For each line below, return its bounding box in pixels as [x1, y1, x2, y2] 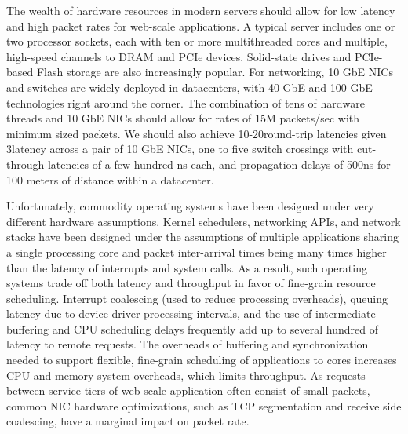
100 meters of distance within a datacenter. [6, 171, 214, 188]
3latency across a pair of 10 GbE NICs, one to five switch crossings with [6, 140, 354, 157]
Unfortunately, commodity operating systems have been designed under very [6, 198, 374, 214]
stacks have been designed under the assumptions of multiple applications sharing [6, 228, 399, 245]
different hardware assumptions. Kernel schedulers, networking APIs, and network [6, 213, 401, 229]
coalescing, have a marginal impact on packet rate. [6, 413, 250, 429]
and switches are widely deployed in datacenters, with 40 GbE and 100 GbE [6, 78, 373, 95]
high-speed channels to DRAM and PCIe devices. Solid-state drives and [6, 48, 352, 64]
